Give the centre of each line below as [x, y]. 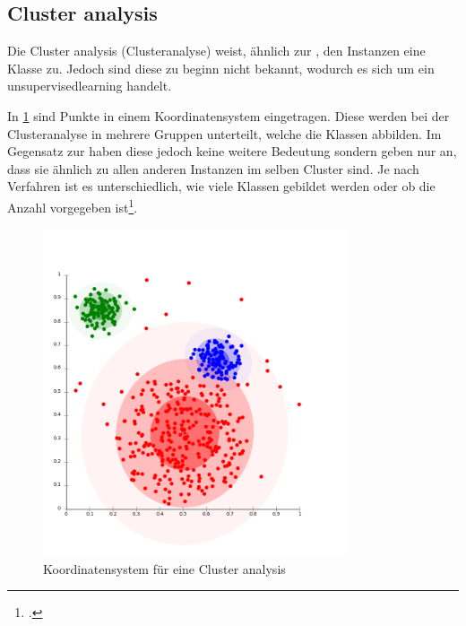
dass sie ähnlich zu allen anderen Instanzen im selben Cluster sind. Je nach [213, 168]
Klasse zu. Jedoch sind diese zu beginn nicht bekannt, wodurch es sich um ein [221, 68]
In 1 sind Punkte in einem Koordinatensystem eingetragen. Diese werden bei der [229, 115]
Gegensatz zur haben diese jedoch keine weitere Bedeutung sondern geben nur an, [232, 151]
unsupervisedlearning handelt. [90, 86]
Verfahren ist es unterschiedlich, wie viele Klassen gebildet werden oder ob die [221, 186]
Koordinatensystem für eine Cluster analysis [164, 568]
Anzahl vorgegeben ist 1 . [73, 205]
